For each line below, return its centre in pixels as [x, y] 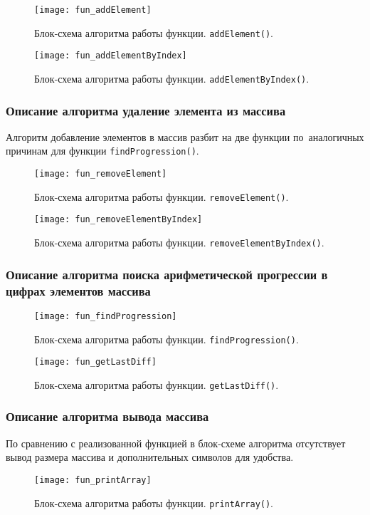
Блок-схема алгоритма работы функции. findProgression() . [166, 339]
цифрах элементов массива [78, 290]
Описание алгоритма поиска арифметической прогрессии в [167, 274]
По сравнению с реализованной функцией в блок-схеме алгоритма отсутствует [176, 443]
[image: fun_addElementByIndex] [111, 56]
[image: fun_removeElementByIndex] [118, 220]
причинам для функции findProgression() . [102, 151]
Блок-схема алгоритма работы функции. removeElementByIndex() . [179, 243]
